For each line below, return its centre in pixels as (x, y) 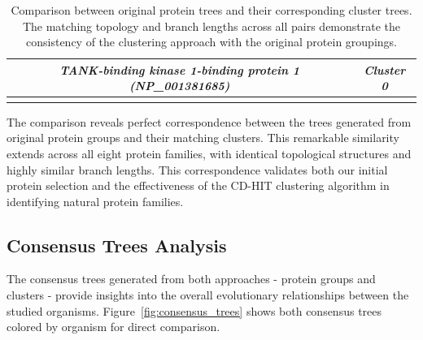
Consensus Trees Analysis (117, 245)
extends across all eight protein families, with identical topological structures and (209, 153)
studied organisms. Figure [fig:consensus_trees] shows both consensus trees (194, 310)
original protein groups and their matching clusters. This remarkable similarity (203, 138)
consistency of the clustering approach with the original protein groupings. (211, 42)
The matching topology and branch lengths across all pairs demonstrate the (211, 26)
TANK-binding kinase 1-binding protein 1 (180, 69)
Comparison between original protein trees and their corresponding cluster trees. (211, 10)
